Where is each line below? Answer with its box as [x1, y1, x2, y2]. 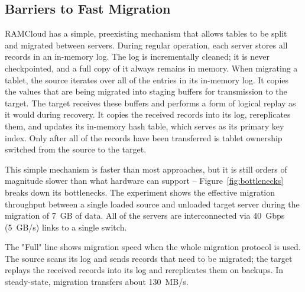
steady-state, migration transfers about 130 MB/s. [5, 275, 189, 288]
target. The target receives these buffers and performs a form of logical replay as [5, 96, 296, 109]
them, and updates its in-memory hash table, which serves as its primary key [5, 119, 284, 132]
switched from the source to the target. [5, 143, 147, 155]
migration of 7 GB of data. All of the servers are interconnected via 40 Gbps [5, 209, 285, 222]
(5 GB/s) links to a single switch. [5, 220, 127, 233]
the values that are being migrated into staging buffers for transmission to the [5, 85, 287, 98]
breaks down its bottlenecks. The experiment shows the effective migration [5, 186, 275, 198]
